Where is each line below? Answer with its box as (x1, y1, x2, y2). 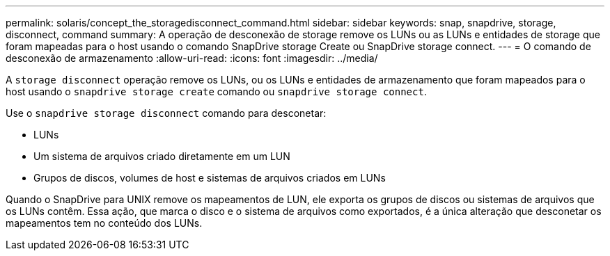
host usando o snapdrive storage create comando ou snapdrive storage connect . (6, 86, 427, 97)
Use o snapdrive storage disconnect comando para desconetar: (6, 107, 327, 119)
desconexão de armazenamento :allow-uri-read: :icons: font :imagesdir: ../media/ (6, 52, 378, 64)
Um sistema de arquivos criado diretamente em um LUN (33, 150, 290, 162)
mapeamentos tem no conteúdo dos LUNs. (6, 217, 203, 229)
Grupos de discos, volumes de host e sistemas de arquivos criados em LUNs (33, 172, 386, 184)
